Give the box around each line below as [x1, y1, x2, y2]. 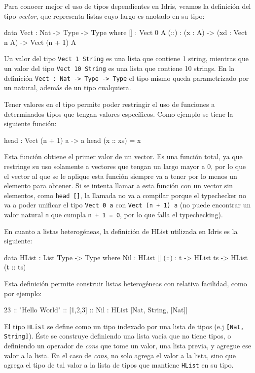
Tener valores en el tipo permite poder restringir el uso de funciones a [4, 99, 215, 109]
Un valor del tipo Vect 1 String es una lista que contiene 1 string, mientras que [4, 53, 249, 64]
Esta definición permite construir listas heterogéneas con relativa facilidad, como [4, 278, 247, 289]
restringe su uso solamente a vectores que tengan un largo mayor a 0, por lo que [4, 161, 246, 171]
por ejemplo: [4, 288, 42, 298]
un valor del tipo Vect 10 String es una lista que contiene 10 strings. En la [4, 63, 235, 73]
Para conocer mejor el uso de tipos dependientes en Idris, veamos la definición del [4, 1, 251, 11]
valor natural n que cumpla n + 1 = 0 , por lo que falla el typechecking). [4, 209, 223, 219]
